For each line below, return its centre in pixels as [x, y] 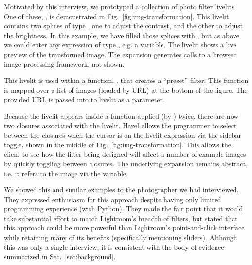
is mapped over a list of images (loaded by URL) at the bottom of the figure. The [126, 90]
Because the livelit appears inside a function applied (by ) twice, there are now [121, 115]
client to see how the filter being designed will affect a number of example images [125, 154]
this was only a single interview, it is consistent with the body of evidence [114, 247]
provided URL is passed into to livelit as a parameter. [84, 99]
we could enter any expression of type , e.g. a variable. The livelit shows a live [120, 45]
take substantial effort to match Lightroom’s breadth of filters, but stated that [121, 218]
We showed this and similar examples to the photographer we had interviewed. [121, 190]
